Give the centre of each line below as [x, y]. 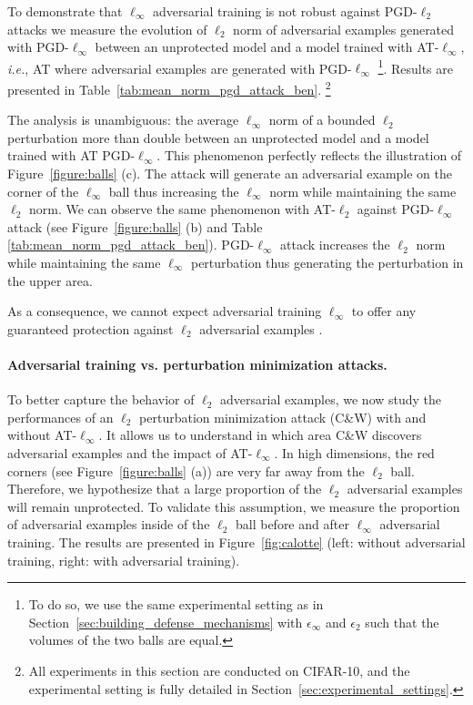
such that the [402, 622]
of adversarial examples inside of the [109, 524]
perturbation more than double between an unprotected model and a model [218, 137]
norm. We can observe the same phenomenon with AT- [182, 209]
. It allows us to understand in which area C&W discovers [260, 435]
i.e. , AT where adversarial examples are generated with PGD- [180, 68]
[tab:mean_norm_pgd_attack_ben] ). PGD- [131, 245]
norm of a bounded [322, 120]
